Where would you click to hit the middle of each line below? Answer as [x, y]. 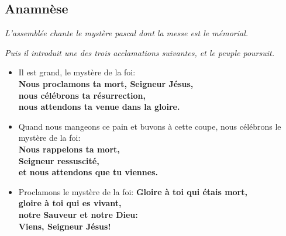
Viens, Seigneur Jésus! [65, 226]
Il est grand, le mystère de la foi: [77, 72]
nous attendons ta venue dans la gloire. [99, 107]
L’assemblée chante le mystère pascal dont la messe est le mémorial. [127, 33]
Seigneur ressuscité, [59, 160]
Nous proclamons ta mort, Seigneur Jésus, [106, 83]
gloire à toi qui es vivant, [70, 203]
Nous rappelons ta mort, [69, 149]
